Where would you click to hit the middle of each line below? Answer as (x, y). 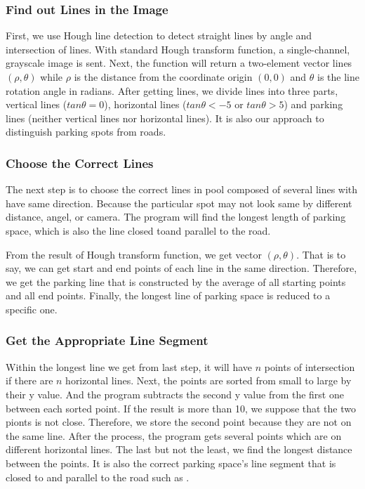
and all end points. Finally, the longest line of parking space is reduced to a (168, 295)
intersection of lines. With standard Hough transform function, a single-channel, (178, 49)
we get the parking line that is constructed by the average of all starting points (176, 281)
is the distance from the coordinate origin (163, 77)
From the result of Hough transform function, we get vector (134, 254)
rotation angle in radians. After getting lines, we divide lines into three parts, (172, 90)
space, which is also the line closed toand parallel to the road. (138, 230)
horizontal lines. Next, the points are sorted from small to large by (208, 380)
